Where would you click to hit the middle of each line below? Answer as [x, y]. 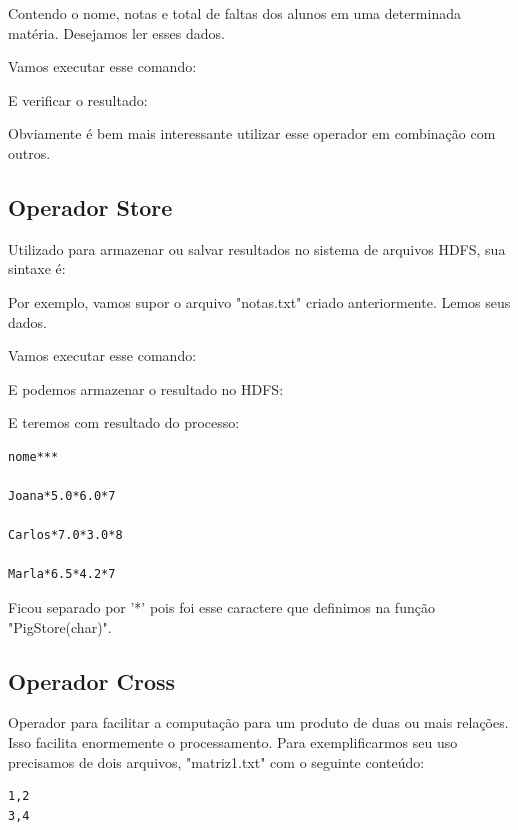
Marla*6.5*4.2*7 [62, 574]
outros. [29, 152]
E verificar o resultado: [78, 99]
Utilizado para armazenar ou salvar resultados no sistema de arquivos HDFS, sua [257, 248]
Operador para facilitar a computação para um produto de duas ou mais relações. [258, 722]
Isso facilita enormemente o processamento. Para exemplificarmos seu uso [233, 742]
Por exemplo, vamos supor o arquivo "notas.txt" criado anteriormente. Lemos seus [259, 301]
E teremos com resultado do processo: [124, 422]
